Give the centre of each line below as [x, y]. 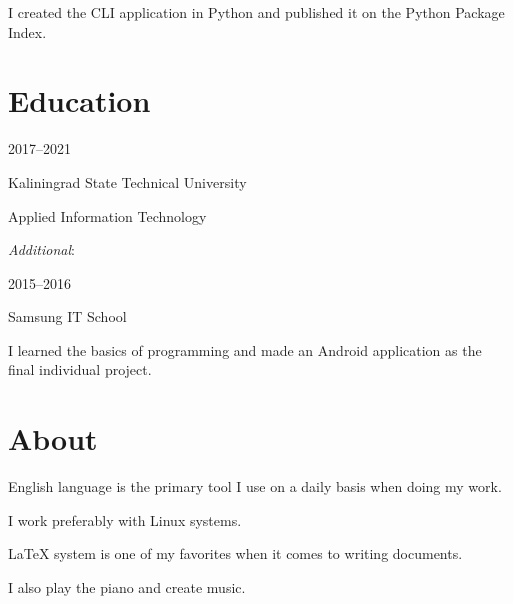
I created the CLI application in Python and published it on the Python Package [256, 12]
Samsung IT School [67, 316]
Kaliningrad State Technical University [127, 181]
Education [79, 100]
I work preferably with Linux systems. [125, 519]
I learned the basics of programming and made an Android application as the [245, 349]
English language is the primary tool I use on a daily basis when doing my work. [255, 486]
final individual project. [80, 369]
